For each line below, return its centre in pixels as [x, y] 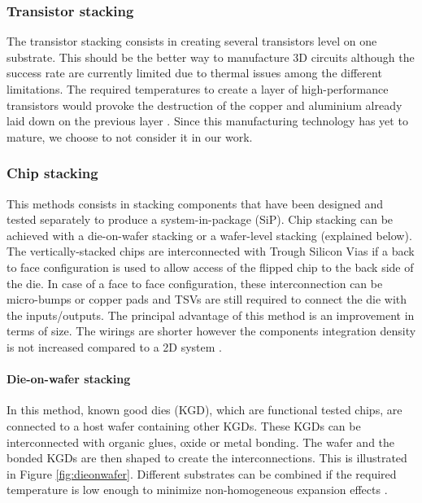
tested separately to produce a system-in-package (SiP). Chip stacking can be [200, 219]
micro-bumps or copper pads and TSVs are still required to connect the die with [207, 299]
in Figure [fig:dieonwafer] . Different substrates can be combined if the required [202, 473]
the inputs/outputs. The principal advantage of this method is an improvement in [211, 315]
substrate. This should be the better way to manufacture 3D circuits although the [211, 57]
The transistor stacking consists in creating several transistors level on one [192, 41]
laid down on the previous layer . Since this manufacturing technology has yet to [207, 121]
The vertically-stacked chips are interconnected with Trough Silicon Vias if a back [211, 251]
